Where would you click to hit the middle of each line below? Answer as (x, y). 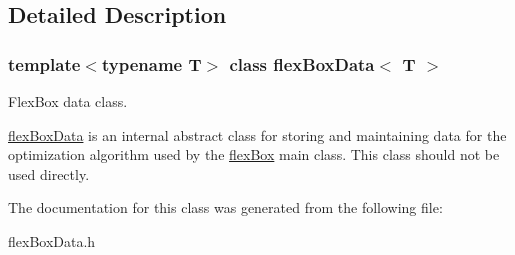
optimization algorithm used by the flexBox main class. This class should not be (254, 154)
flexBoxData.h (52, 240)
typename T (151, 63)
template (44, 63)
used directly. (49, 173)
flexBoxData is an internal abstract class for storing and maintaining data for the (257, 134)
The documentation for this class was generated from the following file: (225, 207)
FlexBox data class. (68, 101)
